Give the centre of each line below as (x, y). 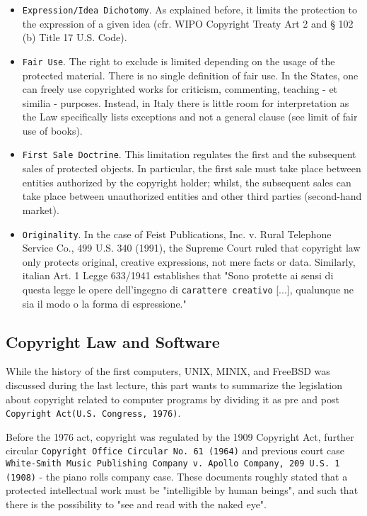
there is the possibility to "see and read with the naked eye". (136, 504)
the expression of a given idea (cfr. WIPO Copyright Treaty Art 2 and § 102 (188, 23)
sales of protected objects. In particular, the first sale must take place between (192, 168)
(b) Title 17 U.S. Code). (75, 37)
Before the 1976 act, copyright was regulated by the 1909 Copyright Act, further (180, 436)
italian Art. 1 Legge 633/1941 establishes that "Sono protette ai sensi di (178, 275)
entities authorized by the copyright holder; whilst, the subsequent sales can (187, 182)
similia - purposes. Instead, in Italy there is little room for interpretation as (186, 102)
